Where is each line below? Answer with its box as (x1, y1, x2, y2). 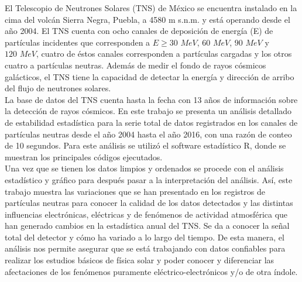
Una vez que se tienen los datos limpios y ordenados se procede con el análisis (5, 162, 284, 174)
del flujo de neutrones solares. (5, 82, 111, 94)
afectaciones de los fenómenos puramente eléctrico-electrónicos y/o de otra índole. (5, 265, 298, 277)
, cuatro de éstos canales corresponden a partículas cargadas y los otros (36, 47, 292, 60)
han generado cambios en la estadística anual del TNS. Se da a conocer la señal (5, 219, 290, 232)
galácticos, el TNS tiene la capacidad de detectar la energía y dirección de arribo (5, 70, 294, 82)
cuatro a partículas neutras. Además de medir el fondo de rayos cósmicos (5, 59, 266, 71)
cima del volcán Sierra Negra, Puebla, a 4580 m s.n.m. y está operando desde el (5, 13, 290, 25)
